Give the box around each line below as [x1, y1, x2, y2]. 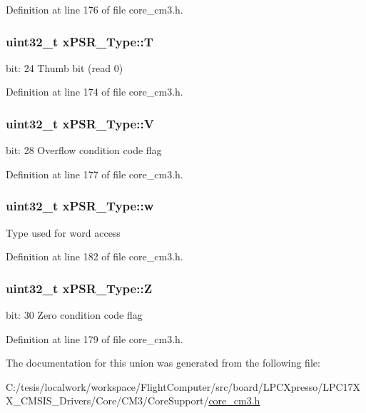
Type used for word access [6, 225, 121, 240]
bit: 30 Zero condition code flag [6, 307, 143, 322]
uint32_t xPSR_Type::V [6, 114, 154, 132]
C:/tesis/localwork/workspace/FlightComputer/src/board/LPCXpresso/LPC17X [6, 379, 361, 394]
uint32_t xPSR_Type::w [6, 197, 154, 215]
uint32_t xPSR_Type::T [6, 32, 153, 50]
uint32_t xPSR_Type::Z [6, 279, 153, 297]
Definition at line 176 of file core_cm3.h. [6, 2, 183, 16]
